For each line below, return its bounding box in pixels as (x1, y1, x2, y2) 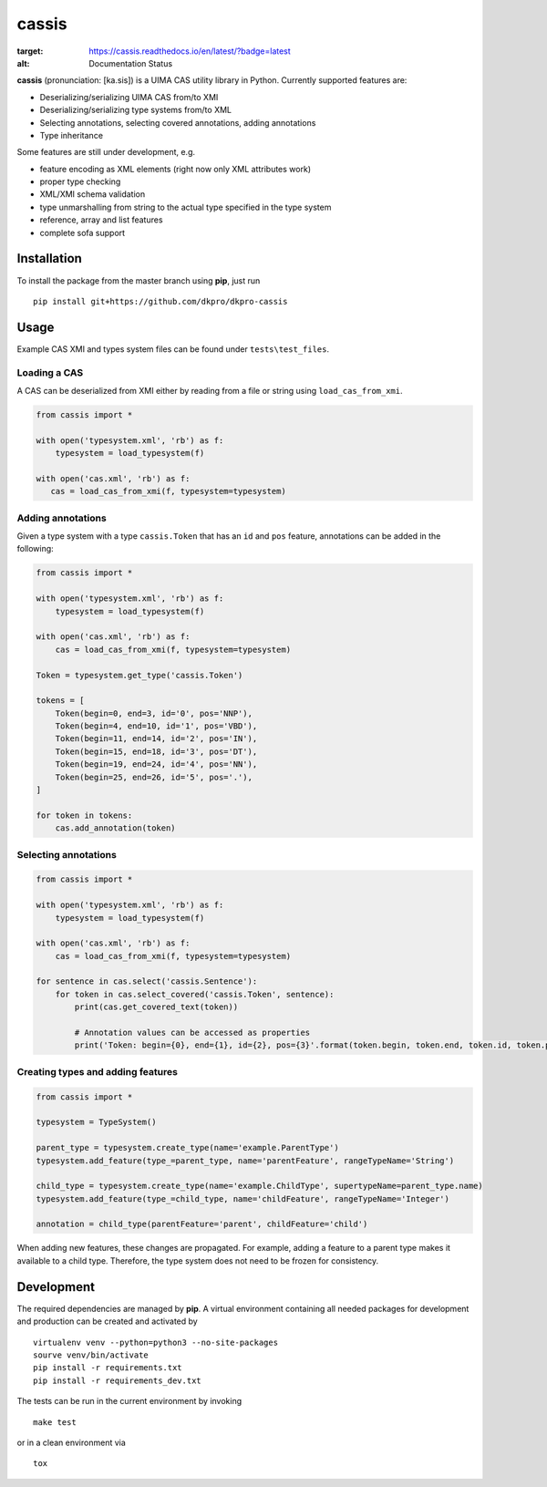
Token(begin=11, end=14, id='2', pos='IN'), (55, 734, 258, 744)
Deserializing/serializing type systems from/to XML (39, 105, 232, 116)
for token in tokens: (36, 810, 133, 821)
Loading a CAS (16, 366, 84, 378)
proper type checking (39, 176, 121, 187)
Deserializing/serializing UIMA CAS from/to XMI (39, 91, 219, 102)
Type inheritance (39, 129, 104, 140)
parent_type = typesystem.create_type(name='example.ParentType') (36, 1142, 339, 1153)
